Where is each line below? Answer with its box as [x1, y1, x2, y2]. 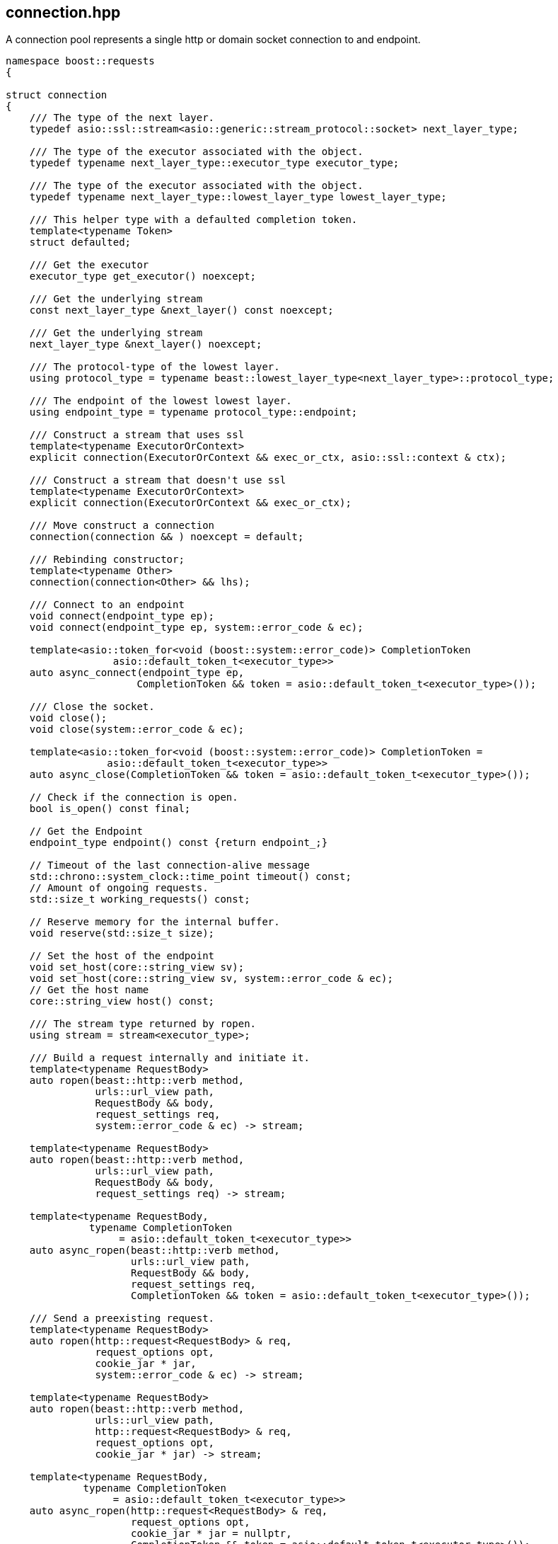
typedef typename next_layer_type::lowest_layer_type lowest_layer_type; [29, 191, 447, 203]
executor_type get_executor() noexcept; [29, 270, 257, 282]
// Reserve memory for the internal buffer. [29, 916, 280, 928]
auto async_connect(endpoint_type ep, [29, 667, 245, 679]
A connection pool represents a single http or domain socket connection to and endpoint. [6, 33, 421, 46]
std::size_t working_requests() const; [29, 893, 250, 905]
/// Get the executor [29, 259, 149, 271]
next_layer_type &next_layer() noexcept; [29, 338, 262, 350]
